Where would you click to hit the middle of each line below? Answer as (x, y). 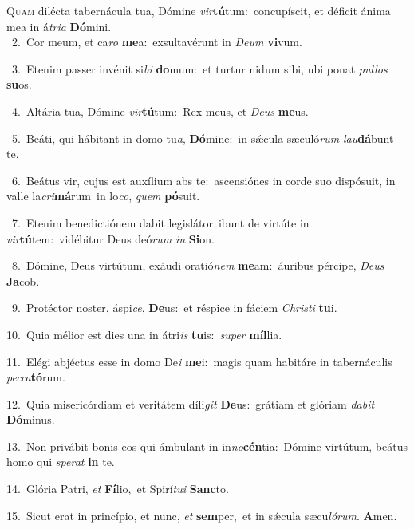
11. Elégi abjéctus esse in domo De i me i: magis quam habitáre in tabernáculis (199, 361)
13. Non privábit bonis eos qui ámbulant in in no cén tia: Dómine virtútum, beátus (207, 446)
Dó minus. (31, 419)
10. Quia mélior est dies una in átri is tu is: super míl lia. (144, 334)
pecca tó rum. (36, 377)
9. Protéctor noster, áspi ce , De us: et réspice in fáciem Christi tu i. (174, 308)
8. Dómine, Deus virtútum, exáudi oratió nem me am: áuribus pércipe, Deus (198, 265)
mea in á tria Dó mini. (59, 26)
